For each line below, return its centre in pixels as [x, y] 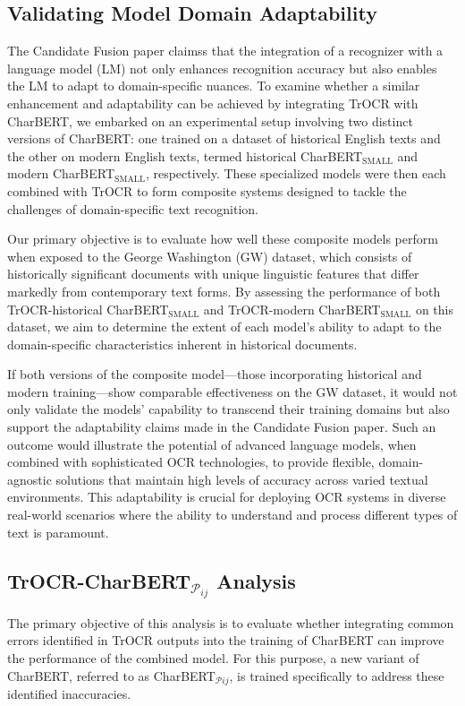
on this [434, 309]
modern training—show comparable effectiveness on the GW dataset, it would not [232, 391]
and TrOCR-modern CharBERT [292, 309]
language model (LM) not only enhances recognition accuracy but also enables [222, 68]
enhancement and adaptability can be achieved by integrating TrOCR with [213, 103]
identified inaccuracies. [69, 694]
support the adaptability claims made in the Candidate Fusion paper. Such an [222, 427]
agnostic [30, 479]
